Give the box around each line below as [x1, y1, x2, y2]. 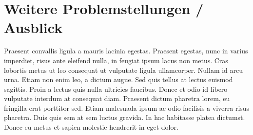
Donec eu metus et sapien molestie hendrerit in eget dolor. [4, 122, 178, 132]
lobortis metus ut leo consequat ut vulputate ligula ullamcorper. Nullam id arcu [4, 65, 243, 75]
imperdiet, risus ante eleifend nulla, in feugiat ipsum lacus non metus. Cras [4, 55, 228, 65]
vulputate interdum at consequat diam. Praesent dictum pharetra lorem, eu [4, 93, 230, 103]
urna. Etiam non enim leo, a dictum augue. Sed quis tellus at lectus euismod [4, 74, 233, 84]
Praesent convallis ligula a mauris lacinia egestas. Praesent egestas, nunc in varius [4, 46, 248, 56]
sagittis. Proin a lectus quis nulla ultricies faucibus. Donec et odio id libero [4, 84, 228, 94]
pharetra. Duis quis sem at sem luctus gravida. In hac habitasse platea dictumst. [4, 112, 245, 122]
